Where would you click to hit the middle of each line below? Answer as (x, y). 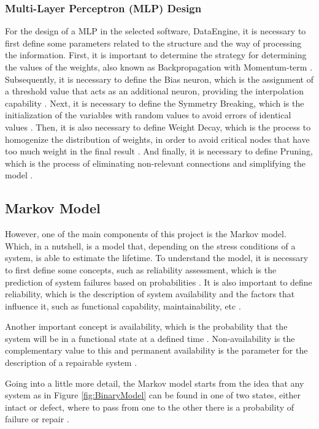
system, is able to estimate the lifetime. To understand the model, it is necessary (157, 258)
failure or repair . (37, 419)
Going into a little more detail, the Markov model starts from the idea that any (155, 383)
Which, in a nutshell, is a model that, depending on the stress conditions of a (150, 245)
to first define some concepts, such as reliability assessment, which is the (141, 269)
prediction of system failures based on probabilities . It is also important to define (159, 282)
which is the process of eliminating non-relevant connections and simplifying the (156, 163)
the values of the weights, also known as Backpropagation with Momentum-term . (159, 67)
